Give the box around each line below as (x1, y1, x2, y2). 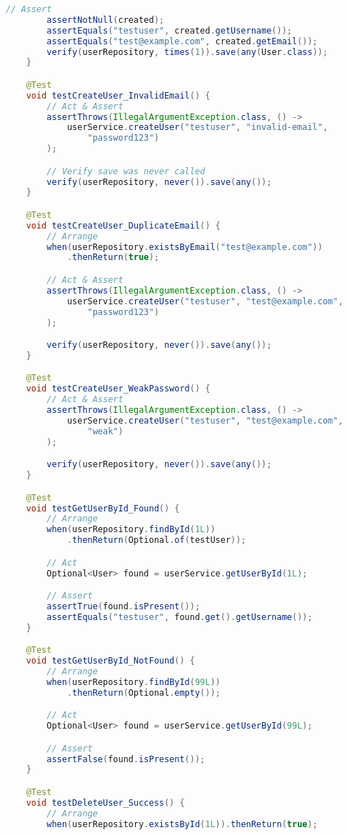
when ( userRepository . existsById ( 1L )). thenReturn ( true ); (46, 819, 318, 829)
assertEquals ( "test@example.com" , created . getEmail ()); (46, 36, 318, 46)
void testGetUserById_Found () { (26, 503, 180, 514)
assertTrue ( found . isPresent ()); (46, 601, 201, 611)
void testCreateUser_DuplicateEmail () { (26, 220, 221, 231)
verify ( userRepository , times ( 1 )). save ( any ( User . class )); (46, 46, 328, 57)
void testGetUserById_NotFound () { (26, 656, 195, 666)
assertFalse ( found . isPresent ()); (46, 754, 206, 764)
